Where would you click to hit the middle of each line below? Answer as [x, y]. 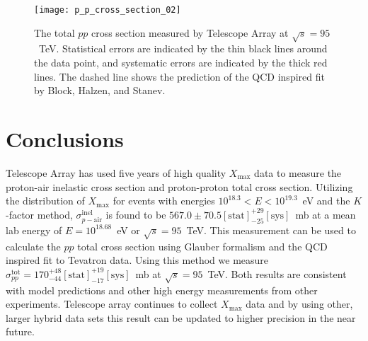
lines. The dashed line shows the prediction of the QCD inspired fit [179, 76]
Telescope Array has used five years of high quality [116, 172]
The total [54, 32]
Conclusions [65, 138]
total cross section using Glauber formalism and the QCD [202, 246]
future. [20, 331]
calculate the [33, 246]
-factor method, [39, 214]
